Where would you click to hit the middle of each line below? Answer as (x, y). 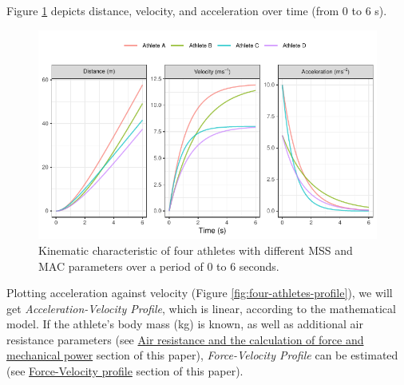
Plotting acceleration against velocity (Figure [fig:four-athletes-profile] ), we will (200, 293)
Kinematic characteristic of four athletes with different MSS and (196, 250)
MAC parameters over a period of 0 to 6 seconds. (159, 266)
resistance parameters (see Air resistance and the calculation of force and (185, 339)
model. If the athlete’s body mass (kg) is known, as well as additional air (185, 324)
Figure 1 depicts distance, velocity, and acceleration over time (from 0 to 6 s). (197, 10)
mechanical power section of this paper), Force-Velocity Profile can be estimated (202, 355)
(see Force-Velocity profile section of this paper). (125, 371)
